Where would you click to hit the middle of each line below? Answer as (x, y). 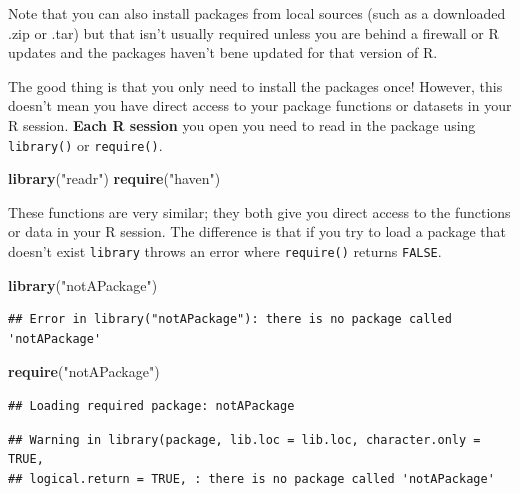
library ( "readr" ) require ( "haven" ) (114, 178)
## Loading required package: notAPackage (151, 406)
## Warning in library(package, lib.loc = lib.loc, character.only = (244, 439)
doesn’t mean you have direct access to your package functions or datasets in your (260, 105)
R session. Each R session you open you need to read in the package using (242, 124)
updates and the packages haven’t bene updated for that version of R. (223, 52)
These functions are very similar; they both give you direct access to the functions (259, 211)
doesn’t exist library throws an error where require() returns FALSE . (225, 251)
